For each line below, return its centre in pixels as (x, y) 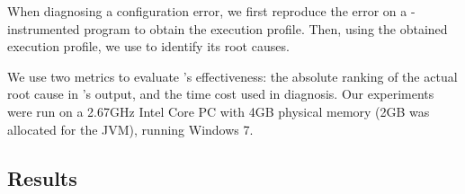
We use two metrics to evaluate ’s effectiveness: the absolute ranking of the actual (232, 76)
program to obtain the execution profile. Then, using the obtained (266, 28)
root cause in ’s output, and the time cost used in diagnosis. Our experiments (221, 94)
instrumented (44, 28)
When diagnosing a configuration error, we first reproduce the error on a (207, 11)
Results (42, 177)
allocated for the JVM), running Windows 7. (130, 129)
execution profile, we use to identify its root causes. (148, 46)
